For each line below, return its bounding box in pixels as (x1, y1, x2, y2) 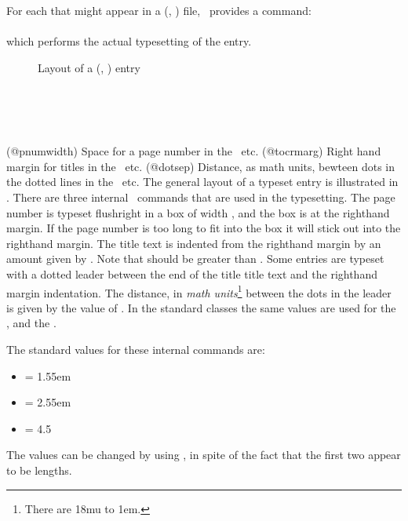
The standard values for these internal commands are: (6, 341, 265, 357)
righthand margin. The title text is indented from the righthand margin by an (6, 235, 381, 251)
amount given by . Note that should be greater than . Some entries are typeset (6, 250, 384, 267)
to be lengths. (6, 461, 72, 478)
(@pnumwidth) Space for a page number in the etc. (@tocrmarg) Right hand (6, 143, 381, 159)
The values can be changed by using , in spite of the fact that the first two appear (6, 446, 401, 463)
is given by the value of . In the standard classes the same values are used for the (6, 299, 396, 315)
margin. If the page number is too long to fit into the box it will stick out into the (6, 220, 401, 236)
